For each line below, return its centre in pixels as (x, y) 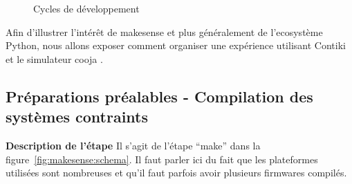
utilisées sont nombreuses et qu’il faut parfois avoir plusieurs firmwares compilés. (176, 173)
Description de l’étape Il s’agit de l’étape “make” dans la (133, 145)
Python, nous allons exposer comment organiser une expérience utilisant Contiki (176, 45)
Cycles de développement (86, 8)
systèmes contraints (77, 117)
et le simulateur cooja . (54, 58)
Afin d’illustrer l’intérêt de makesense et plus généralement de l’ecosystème (164, 31)
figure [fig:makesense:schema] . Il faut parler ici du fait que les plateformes (162, 159)
